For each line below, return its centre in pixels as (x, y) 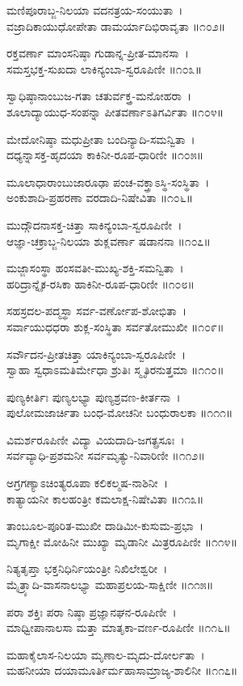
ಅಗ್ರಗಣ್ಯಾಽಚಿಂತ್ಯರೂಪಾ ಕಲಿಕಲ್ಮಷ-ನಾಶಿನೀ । (87, 483)
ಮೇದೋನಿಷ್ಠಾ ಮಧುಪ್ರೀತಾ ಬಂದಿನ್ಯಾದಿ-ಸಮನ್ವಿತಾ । (101, 139)
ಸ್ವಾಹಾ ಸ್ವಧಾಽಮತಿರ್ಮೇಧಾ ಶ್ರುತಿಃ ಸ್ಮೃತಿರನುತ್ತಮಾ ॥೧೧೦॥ (115, 370)
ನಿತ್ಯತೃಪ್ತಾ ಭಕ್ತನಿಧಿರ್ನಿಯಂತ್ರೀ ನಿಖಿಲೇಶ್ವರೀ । (87, 568)
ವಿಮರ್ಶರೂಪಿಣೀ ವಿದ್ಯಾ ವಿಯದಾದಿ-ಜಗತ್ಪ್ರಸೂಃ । (96, 439)
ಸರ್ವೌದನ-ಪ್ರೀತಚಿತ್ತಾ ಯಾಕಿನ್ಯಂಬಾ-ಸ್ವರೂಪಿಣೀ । (96, 354)
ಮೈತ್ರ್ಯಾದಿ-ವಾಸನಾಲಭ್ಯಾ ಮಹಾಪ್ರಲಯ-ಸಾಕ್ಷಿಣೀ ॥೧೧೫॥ (110, 585)
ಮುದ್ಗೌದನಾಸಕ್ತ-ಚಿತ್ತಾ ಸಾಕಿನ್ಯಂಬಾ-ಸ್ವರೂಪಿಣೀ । (94, 224)
